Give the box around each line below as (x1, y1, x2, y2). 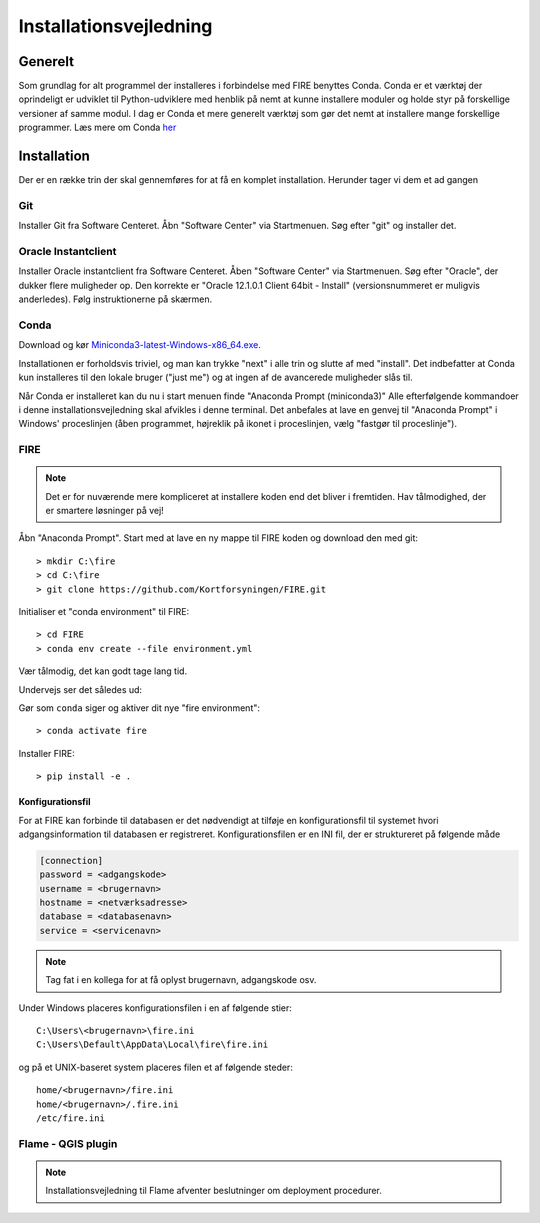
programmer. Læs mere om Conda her (18, 121, 177, 134)
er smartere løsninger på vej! (45, 505, 164, 517)
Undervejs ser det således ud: (18, 683, 143, 695)
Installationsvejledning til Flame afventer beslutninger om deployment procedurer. (45, 1185, 382, 1197)
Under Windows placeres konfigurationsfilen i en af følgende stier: (18, 1001, 292, 1014)
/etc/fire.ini (36, 1112, 105, 1124)
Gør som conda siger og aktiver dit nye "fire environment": (18, 701, 260, 714)
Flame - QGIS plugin (18, 1136, 118, 1150)
